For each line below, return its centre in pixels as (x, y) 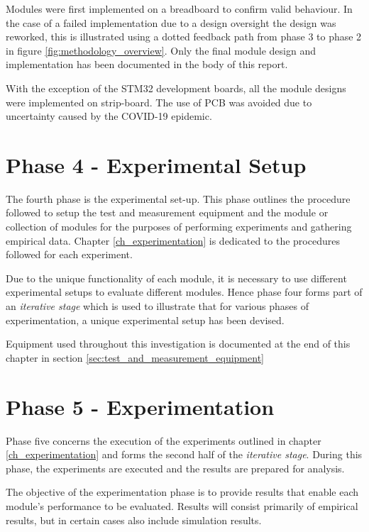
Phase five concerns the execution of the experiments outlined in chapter (164, 440)
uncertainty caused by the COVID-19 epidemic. (109, 116)
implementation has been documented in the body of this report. (147, 64)
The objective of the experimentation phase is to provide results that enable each (182, 492)
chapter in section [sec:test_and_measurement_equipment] (135, 357)
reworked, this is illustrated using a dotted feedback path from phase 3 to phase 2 (184, 37)
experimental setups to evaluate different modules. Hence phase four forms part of (184, 292)
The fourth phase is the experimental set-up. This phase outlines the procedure (178, 198)
